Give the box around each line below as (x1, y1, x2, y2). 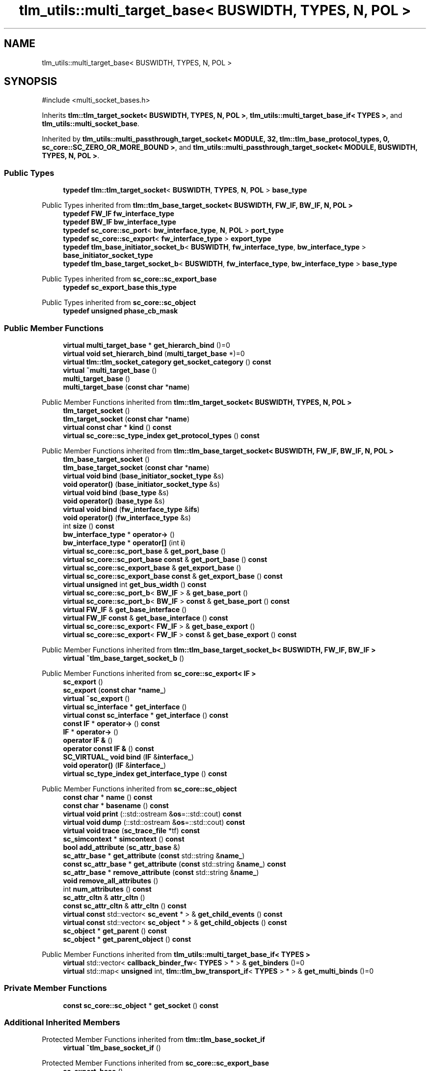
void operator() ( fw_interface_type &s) (63, 513, 191, 522)
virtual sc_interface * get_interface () (63, 702, 187, 711)
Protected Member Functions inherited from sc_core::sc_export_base (42, 1059, 269, 1068)
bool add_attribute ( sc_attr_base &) (63, 843, 181, 851)
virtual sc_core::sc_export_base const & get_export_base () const (63, 571, 283, 580)
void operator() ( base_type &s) (63, 496, 165, 505)
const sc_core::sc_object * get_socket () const (63, 1001, 218, 1010)
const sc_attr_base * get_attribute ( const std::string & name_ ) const (63, 859, 286, 868)
